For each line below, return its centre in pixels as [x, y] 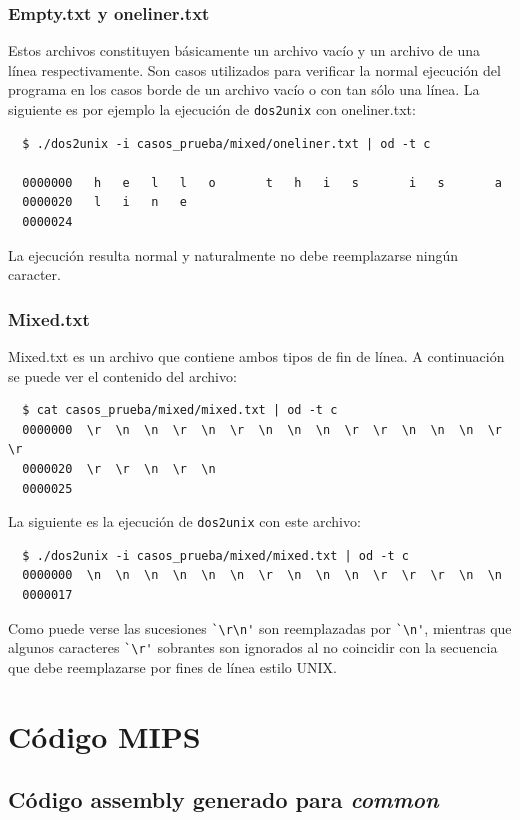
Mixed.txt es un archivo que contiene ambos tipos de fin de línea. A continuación [256, 356]
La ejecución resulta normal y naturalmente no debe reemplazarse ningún [233, 254]
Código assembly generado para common [223, 799]
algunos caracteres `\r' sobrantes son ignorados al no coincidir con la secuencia [253, 647]
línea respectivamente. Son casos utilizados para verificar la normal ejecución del [254, 69]
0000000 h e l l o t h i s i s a [262, 182]
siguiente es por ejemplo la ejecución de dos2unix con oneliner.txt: [212, 109]
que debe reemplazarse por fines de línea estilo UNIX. [172, 666]
